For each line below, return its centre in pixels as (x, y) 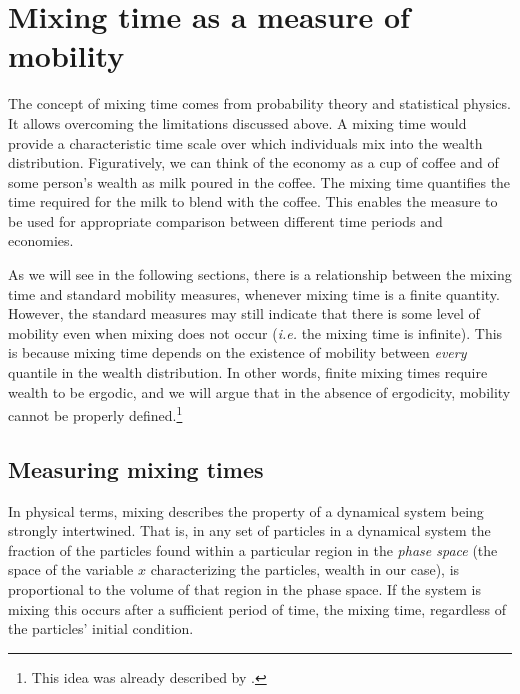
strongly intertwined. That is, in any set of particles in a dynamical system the (249, 530)
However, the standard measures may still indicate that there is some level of (244, 313)
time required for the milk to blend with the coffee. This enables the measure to (253, 201)
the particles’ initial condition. (101, 628)
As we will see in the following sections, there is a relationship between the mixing (260, 274)
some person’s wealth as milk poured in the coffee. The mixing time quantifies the (259, 181)
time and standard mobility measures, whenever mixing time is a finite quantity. (254, 293)
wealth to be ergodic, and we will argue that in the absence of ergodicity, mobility (259, 391)
